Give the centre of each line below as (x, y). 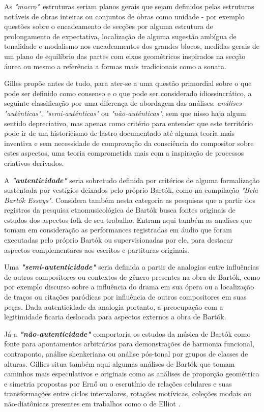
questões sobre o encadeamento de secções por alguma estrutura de (109, 26)
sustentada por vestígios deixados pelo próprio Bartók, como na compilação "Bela (131, 190)
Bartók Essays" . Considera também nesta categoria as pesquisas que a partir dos (130, 200)
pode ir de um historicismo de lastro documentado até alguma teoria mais (120, 133)
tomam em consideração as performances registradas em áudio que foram (118, 230)
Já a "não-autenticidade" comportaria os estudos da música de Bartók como (127, 333)
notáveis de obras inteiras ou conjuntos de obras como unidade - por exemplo (124, 16)
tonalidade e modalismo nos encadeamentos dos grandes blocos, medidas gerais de (132, 46)
